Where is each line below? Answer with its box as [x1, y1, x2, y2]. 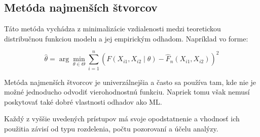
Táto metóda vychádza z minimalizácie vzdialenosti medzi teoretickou [4, 23, 221, 34]
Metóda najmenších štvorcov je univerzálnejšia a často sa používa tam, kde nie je [4, 76, 256, 87]
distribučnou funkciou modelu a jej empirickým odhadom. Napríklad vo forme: [4, 33, 248, 43]
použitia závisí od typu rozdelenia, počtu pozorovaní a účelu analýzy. [4, 123, 218, 133]
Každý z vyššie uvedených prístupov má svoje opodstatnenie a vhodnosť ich [4, 113, 240, 124]
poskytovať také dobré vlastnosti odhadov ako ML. [4, 96, 162, 107]
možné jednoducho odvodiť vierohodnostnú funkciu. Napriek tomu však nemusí [4, 86, 250, 97]
